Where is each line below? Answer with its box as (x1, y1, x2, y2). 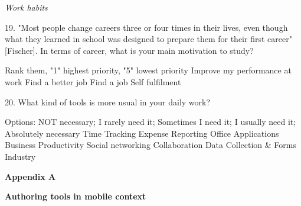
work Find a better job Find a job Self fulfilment (5, 75, 181, 88)
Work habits (5, 1, 48, 13)
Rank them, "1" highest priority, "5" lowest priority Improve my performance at (5, 64, 292, 76)
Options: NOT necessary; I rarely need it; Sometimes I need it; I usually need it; (5, 115, 296, 128)
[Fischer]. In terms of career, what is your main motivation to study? (5, 44, 254, 56)
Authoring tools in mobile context (5, 190, 146, 202)
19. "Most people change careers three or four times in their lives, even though (5, 21, 288, 33)
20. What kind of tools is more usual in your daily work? (5, 95, 211, 108)
